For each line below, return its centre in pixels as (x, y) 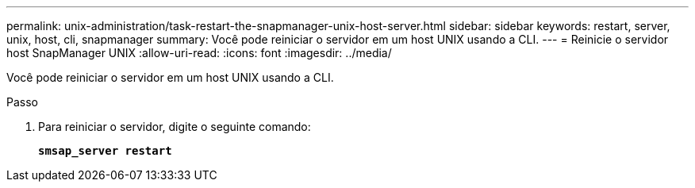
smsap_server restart (105, 151)
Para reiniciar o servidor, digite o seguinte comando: (175, 127)
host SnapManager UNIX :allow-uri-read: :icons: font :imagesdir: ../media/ (199, 53)
